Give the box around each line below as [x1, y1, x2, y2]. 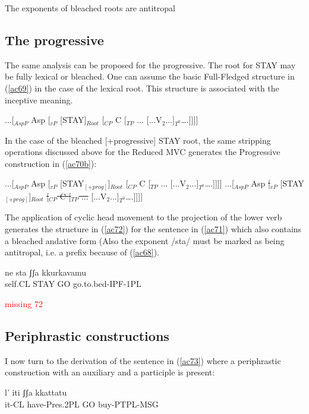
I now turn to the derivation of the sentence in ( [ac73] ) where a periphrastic [5, 354, 281, 366]
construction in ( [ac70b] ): [5, 157, 97, 169]
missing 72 [5, 298, 43, 309]
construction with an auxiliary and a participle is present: [5, 366, 215, 378]
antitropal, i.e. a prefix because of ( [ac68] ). [5, 246, 159, 258]
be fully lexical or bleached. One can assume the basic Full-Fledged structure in [5, 70, 295, 83]
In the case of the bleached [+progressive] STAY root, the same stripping [5, 134, 271, 146]
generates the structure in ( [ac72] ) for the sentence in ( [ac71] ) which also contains [5, 223, 302, 235]
